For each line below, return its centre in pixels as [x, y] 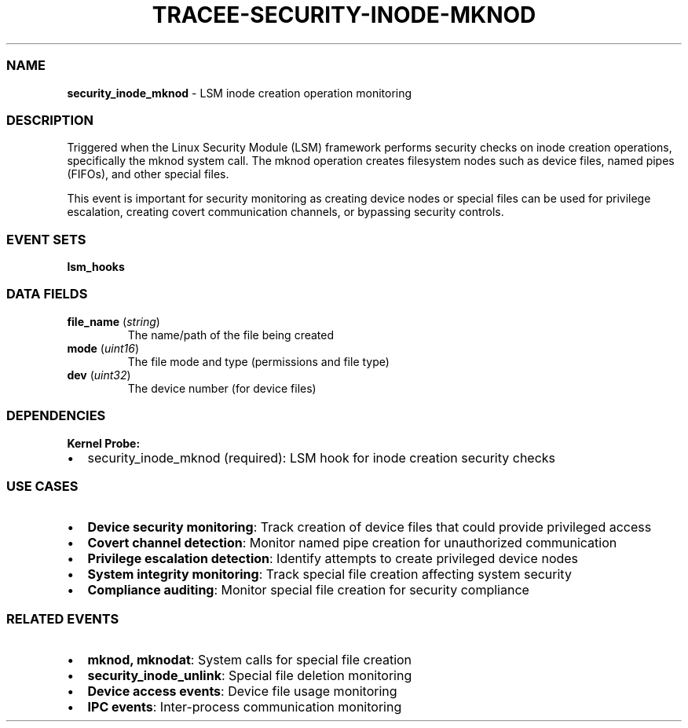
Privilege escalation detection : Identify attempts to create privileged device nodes [333, 559]
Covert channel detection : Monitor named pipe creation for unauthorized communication [352, 543]
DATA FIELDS [47, 294]
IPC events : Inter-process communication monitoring [245, 707]
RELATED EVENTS [63, 618]
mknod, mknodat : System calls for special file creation [250, 660]
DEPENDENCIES [56, 416]
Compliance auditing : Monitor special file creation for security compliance [308, 590]
